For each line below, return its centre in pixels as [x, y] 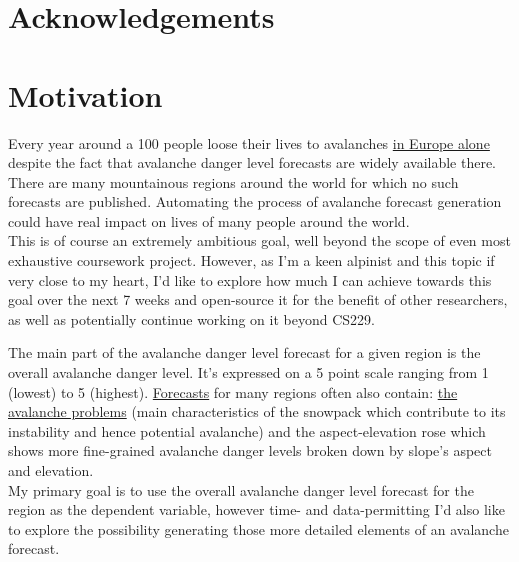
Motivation [85, 94]
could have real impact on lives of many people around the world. [209, 220]
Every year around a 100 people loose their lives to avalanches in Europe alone [249, 142]
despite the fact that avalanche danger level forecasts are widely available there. [252, 162]
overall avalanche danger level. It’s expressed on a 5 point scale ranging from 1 [248, 372]
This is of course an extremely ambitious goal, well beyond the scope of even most [259, 240]
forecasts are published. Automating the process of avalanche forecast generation [255, 201]
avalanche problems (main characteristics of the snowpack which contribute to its [257, 411]
